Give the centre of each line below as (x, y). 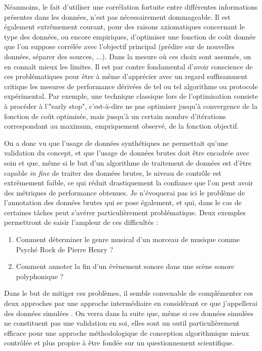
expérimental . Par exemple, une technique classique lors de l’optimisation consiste (131, 96)
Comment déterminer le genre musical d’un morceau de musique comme (128, 239)
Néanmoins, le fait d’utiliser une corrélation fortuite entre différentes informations (131, 7)
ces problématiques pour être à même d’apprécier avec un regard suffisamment (126, 76)
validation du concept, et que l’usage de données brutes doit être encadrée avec (127, 153)
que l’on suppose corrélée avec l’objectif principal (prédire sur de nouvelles (119, 46)
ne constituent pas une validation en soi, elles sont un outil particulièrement (122, 323)
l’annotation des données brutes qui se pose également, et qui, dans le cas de (123, 202)
